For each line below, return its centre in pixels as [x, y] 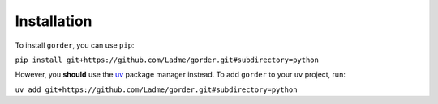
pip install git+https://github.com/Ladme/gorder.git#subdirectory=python [167, 60]
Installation [54, 21]
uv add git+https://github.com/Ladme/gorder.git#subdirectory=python [156, 89]
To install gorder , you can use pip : [75, 45]
